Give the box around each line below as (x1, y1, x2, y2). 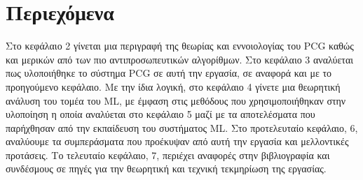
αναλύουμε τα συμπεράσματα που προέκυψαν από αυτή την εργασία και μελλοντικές (6, 134, 349, 149)
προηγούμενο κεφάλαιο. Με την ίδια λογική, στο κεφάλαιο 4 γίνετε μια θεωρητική (6, 79, 341, 93)
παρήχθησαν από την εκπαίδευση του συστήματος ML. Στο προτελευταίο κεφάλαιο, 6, (6, 120, 358, 135)
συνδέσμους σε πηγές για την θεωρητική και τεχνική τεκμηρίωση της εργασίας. (6, 161, 327, 176)
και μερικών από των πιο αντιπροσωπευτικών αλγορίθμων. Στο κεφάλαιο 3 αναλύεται (6, 52, 354, 66)
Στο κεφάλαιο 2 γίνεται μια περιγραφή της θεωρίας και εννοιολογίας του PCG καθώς (6, 38, 354, 53)
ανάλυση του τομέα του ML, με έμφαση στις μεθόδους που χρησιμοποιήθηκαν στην (6, 93, 346, 107)
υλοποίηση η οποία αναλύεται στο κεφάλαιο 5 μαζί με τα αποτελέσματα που (6, 107, 315, 121)
